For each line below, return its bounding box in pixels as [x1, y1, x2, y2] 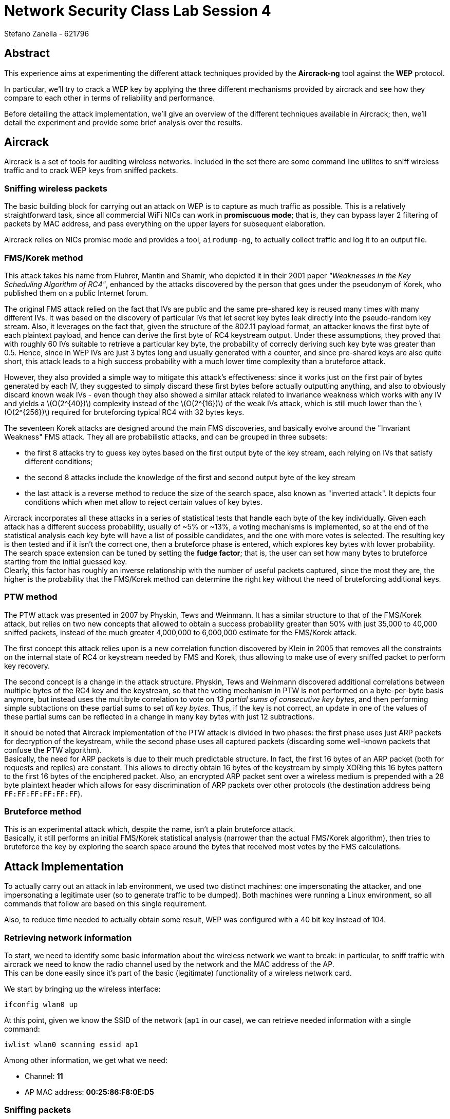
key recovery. [4, 661, 50, 670]
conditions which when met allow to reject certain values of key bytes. [25, 497, 262, 506]
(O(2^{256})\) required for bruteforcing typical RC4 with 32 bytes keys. [4, 407, 245, 416]
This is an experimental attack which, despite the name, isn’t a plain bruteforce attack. [4, 825, 295, 834]
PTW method [4, 592, 58, 602]
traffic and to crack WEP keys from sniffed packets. [4, 166, 178, 175]
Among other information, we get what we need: [4, 1056, 167, 1065]
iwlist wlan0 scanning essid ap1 [4, 1040, 139, 1049]
